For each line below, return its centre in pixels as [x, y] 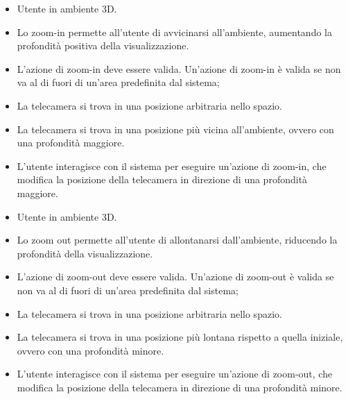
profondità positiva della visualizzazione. [103, 45]
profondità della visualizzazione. [85, 253]
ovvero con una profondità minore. [90, 350]
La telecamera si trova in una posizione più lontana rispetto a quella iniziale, [180, 337]
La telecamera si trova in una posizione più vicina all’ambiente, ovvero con [175, 129]
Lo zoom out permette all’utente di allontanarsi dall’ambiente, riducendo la [177, 240]
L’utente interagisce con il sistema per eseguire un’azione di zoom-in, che [172, 165]
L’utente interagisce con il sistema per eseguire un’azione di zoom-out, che [175, 374]
